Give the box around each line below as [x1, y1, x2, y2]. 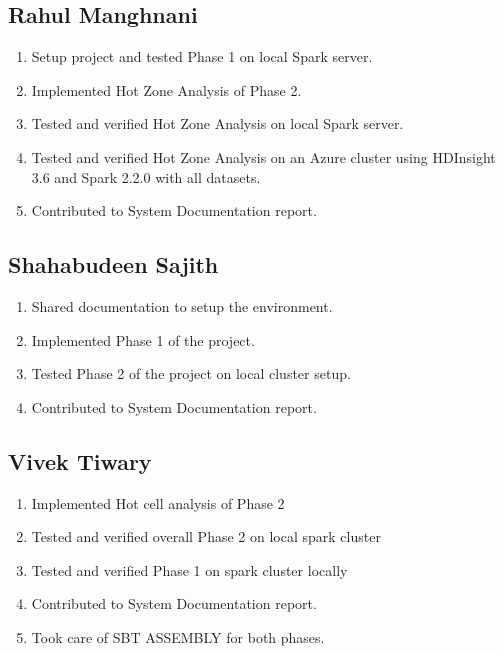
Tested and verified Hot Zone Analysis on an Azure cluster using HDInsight [31, 146, 496, 167]
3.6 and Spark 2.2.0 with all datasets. [31, 166, 261, 187]
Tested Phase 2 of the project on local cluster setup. [31, 363, 351, 384]
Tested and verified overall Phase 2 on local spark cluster [31, 526, 381, 547]
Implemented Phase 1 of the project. [31, 329, 255, 350]
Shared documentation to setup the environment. [31, 295, 333, 316]
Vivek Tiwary [8, 445, 152, 476]
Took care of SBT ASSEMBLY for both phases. [31, 626, 325, 647]
